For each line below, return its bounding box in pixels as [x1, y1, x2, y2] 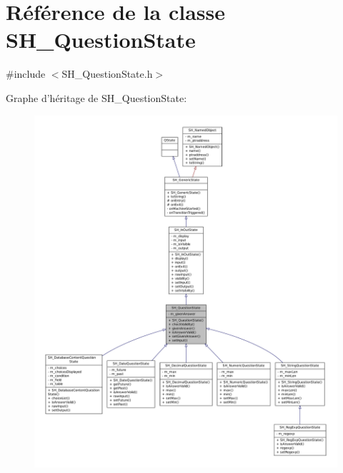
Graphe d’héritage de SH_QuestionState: [6, 90, 187, 105]
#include [6, 66, 46, 81]
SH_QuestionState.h [61, 66, 153, 81]
